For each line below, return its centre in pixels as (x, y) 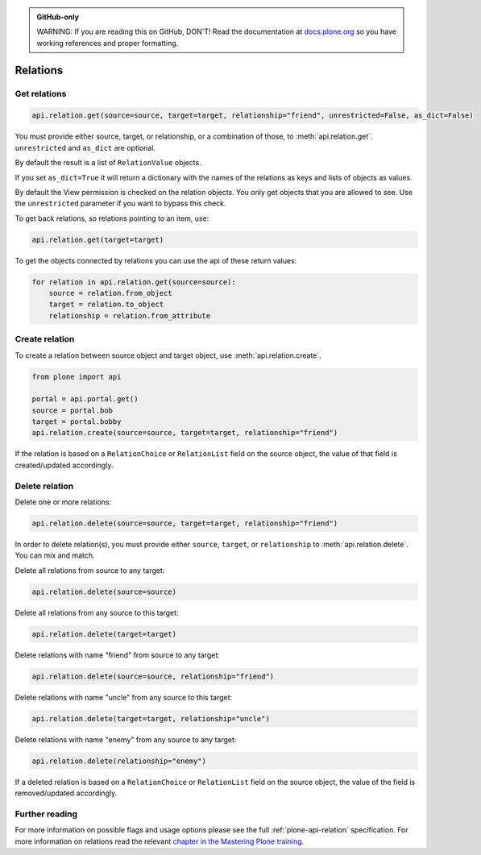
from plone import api (77, 376)
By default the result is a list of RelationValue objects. (108, 163)
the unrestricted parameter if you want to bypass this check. (120, 203)
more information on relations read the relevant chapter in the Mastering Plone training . (160, 841)
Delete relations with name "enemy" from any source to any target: (126, 739)
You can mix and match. (55, 555)
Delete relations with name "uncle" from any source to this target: (124, 697)
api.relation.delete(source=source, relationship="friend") (153, 676)
